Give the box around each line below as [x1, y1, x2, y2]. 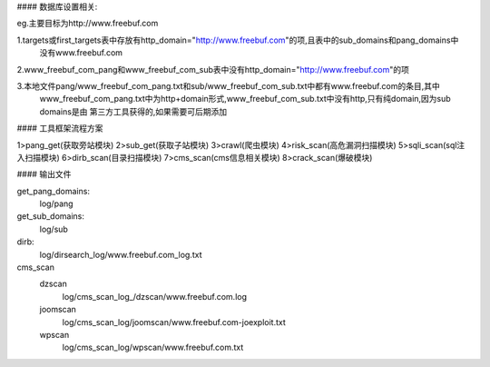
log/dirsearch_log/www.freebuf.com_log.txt [39, 249, 202, 260]
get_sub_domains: [16, 211, 85, 222]
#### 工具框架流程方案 [16, 123, 103, 134]
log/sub [39, 223, 68, 234]
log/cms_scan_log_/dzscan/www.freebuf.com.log [62, 291, 248, 302]
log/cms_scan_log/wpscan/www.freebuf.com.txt [62, 342, 244, 353]
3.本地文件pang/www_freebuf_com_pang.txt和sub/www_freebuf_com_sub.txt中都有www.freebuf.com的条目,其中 [16, 80, 440, 91]
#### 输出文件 [16, 169, 72, 180]
